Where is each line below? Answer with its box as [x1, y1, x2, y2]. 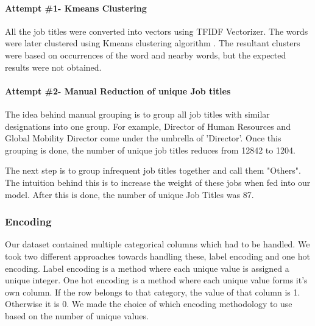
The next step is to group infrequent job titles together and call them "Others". [5, 164, 301, 177]
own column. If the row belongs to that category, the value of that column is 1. [5, 285, 300, 298]
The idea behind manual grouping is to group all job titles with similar [5, 107, 270, 120]
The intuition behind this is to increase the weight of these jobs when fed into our [5, 175, 311, 188]
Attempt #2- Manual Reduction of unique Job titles [5, 84, 231, 97]
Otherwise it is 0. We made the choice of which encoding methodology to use [5, 297, 292, 310]
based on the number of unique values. [5, 309, 149, 322]
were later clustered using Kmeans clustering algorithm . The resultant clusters [5, 37, 300, 49]
